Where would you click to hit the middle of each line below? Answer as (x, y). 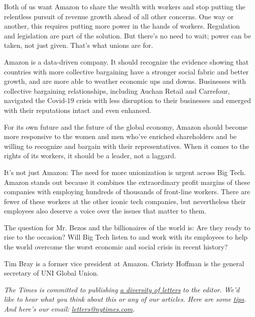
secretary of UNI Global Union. (51, 273)
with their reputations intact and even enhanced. (78, 110)
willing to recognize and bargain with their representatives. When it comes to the (127, 146)
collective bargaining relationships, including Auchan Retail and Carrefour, (117, 90)
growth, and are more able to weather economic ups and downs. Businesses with (125, 81)
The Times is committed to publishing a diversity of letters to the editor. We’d (122, 289)
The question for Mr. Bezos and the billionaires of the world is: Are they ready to (127, 227)
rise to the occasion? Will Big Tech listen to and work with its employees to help (126, 237)
